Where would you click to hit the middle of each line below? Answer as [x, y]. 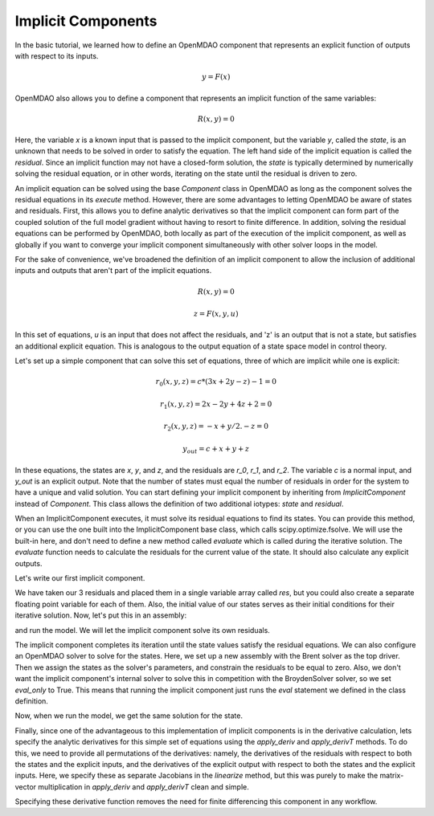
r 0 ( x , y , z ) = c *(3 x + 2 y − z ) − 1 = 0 [216, 383]
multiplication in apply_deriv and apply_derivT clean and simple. [143, 786]
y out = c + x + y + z [216, 450]
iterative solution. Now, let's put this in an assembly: [101, 615]
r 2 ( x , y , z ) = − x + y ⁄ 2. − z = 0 [216, 427]
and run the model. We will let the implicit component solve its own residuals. [143, 630]
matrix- [392, 776]
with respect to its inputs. [57, 55]
